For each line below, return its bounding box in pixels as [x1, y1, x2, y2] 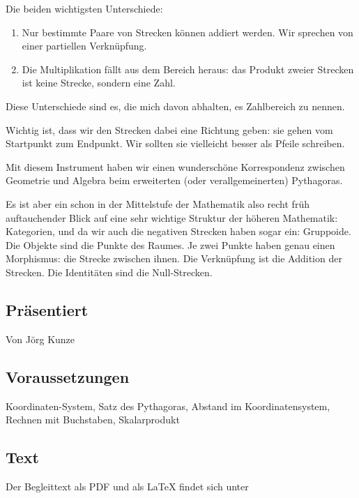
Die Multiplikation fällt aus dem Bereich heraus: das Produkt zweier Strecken [22, 61, 354, 76]
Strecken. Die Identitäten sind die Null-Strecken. [6, 264, 213, 279]
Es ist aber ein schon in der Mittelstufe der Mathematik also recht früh [6, 196, 310, 211]
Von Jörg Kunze [6, 331, 75, 346]
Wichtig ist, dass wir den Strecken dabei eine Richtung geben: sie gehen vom [6, 122, 333, 137]
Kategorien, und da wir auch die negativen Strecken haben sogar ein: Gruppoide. [6, 224, 351, 239]
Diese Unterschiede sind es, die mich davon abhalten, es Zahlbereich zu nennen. [6, 98, 345, 113]
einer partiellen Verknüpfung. [22, 38, 147, 53]
